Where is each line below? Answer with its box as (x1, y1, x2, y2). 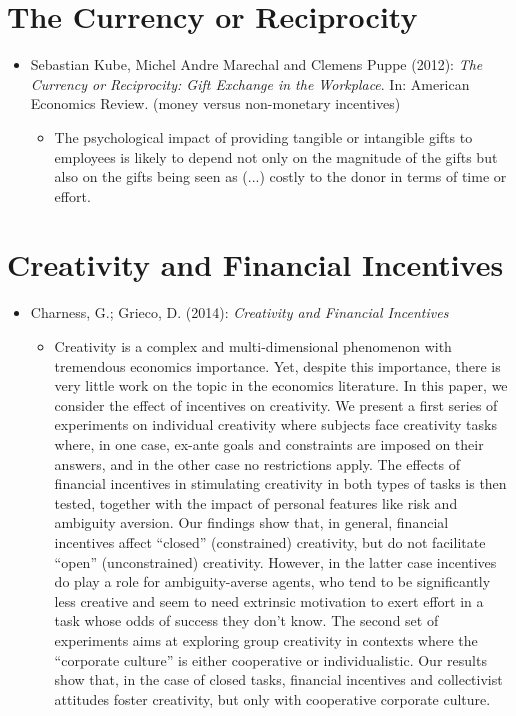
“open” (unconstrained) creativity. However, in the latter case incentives (54, 551, 497, 572)
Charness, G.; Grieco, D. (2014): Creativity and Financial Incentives (30, 302, 449, 323)
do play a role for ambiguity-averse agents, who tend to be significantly (54, 571, 491, 592)
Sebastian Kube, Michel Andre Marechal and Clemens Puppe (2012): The (30, 54, 483, 75)
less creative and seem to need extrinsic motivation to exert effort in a (54, 590, 484, 611)
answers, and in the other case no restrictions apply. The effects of (54, 453, 461, 474)
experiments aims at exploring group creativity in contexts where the (54, 629, 478, 650)
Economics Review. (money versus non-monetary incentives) (30, 93, 401, 114)
